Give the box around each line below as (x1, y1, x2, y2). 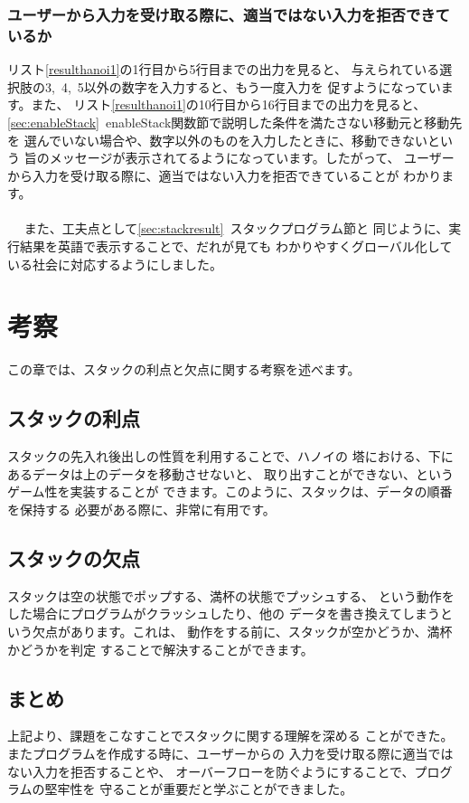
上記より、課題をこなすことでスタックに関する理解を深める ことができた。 (7, 726, 454, 745)
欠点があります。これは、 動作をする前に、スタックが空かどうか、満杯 (32, 621, 453, 640)
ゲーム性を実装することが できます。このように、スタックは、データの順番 (7, 482, 453, 501)
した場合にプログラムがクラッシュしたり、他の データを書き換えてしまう (7, 604, 440, 623)
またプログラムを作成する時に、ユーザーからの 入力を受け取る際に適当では (7, 743, 454, 762)
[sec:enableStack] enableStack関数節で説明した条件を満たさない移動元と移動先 (7, 112, 463, 131)
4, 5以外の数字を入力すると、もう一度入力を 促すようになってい (61, 77, 441, 96)
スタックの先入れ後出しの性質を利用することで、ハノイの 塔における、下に (7, 447, 454, 466)
